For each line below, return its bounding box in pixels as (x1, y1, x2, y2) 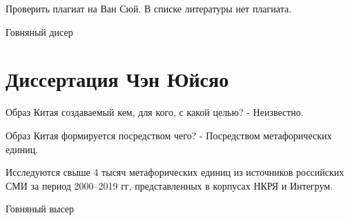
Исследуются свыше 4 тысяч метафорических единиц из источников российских (6, 165, 344, 179)
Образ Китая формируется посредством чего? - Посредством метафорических (6, 128, 332, 142)
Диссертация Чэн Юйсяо (6, 65, 229, 93)
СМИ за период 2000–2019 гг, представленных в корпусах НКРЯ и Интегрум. (6, 178, 333, 192)
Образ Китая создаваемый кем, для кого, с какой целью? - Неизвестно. (6, 105, 304, 119)
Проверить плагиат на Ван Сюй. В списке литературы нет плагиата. (6, 1, 292, 15)
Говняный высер (6, 201, 75, 216)
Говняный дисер (6, 24, 73, 39)
